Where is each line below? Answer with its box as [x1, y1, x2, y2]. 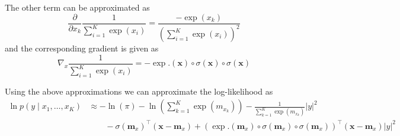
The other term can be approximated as [5, 1, 150, 13]
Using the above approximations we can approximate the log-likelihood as [5, 85, 273, 97]
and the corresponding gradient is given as [5, 42, 159, 54]
